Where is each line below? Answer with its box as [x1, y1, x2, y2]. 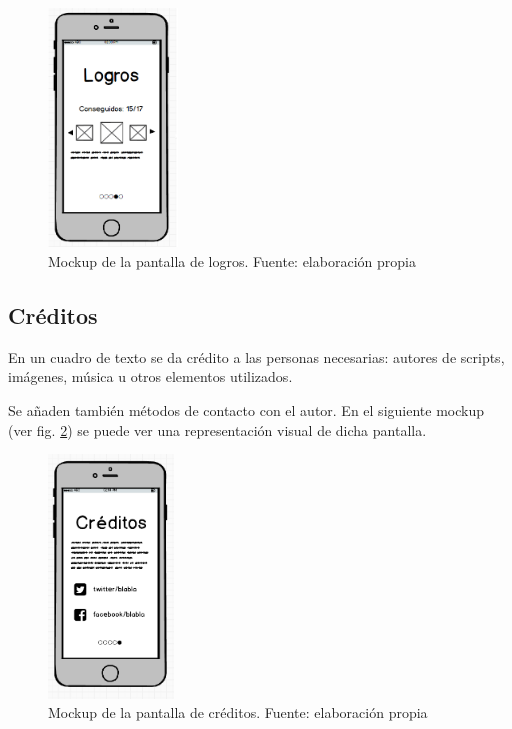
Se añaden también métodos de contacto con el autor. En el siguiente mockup [8, 400, 484, 421]
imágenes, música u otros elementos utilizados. [8, 366, 293, 387]
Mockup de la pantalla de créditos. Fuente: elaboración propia [48, 702, 428, 723]
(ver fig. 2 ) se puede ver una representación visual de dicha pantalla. [8, 419, 427, 440]
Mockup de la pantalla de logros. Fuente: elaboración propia [48, 251, 416, 272]
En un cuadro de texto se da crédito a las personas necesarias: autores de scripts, [8, 346, 505, 367]
